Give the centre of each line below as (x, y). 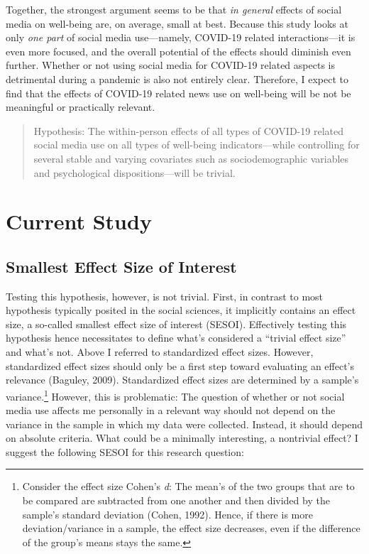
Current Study (79, 221)
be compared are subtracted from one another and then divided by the (176, 500)
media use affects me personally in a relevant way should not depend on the (171, 410)
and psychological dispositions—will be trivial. (134, 172)
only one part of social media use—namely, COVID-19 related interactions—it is (181, 37)
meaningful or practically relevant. (81, 107)
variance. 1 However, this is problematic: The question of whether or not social (175, 395)
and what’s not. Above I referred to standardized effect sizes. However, (160, 352)
